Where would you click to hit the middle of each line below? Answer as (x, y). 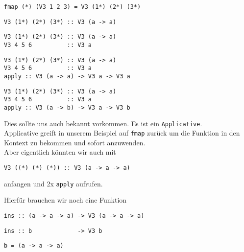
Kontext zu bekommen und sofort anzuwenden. (75, 142)
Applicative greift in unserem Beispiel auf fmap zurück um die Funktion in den (122, 133)
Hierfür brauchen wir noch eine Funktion (65, 200)
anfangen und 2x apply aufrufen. (53, 183)
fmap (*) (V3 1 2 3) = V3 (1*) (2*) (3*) (73, 7)
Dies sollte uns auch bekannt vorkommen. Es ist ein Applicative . (103, 123)
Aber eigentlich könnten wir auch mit (60, 152)
